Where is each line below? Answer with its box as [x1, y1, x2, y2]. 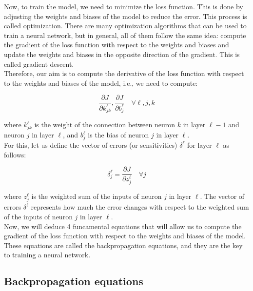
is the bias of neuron [88, 130, 149, 140]
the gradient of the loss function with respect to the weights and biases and [4, 39, 229, 50]
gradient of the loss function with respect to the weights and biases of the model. [4, 231, 246, 241]
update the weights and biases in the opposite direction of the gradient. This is [4, 49, 240, 59]
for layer [187, 139, 212, 150]
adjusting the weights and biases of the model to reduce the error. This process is [4, 11, 247, 21]
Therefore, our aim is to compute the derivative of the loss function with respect [4, 68, 244, 78]
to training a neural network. [4, 250, 91, 260]
